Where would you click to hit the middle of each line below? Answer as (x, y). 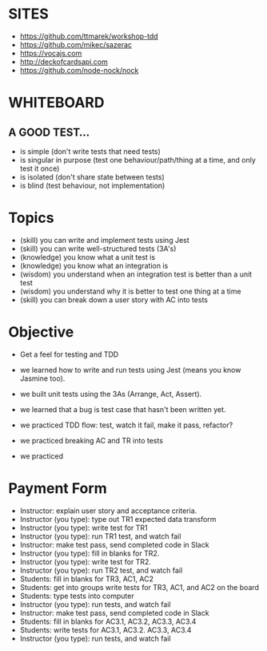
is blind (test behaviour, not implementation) (92, 185)
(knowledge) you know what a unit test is (88, 257)
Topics (31, 218)
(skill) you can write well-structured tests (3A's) (98, 249)
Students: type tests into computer (77, 596)
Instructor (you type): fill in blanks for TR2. (90, 553)
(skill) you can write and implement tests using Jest (104, 240)
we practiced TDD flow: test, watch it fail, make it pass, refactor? (126, 425)
